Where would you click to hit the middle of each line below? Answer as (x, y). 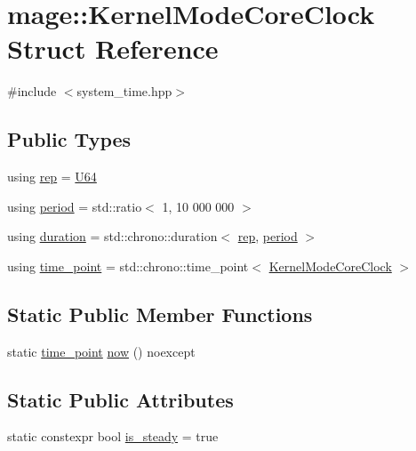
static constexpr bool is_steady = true (113, 436)
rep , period (268, 236)
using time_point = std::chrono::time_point (128, 266)
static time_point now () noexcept (101, 351)
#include (32, 91)
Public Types (69, 139)
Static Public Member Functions (160, 314)
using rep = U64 (52, 177)
